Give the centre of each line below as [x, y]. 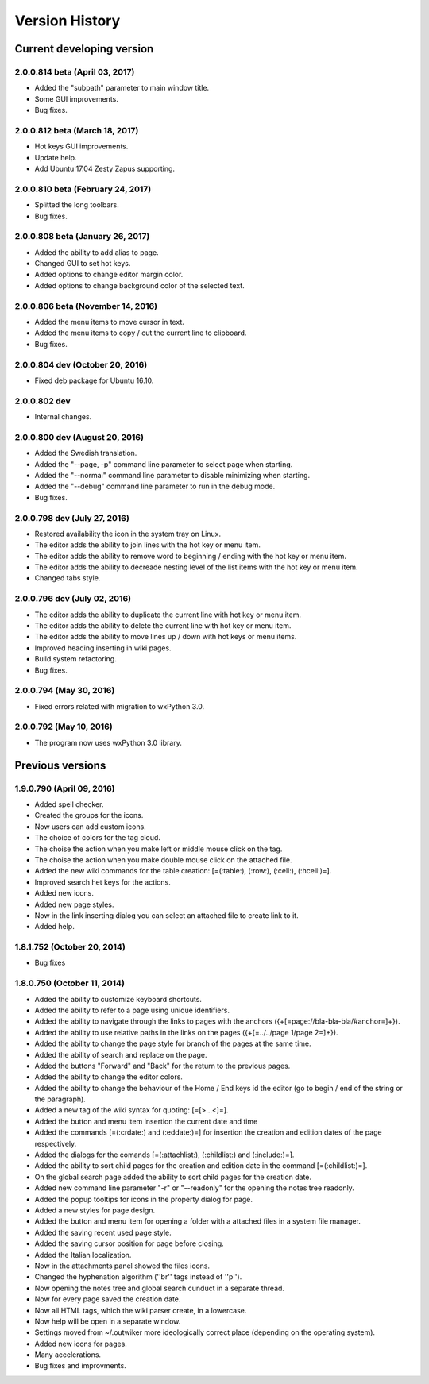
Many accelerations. [68, 1355]
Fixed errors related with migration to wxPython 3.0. [120, 706]
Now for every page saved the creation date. [108, 1299]
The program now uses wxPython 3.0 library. [108, 742]
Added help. [54, 927]
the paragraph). [60, 1099]
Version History [68, 21]
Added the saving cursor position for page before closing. [129, 1243]
